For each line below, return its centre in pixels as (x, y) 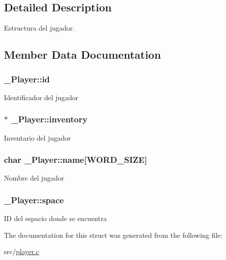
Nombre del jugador (34, 178)
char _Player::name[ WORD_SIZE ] (76, 160)
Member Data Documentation (83, 55)
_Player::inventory (49, 119)
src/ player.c (22, 251)
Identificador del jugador (41, 97)
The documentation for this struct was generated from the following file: (113, 235)
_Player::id (27, 79)
